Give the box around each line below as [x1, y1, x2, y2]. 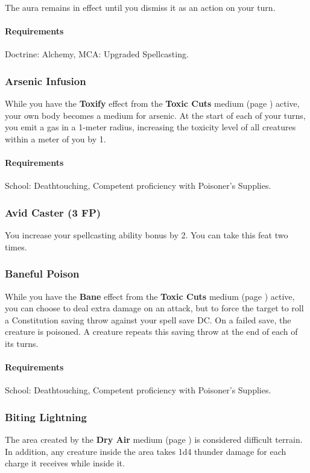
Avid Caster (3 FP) [5, 205, 101, 220]
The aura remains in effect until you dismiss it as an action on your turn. [5, 1, 276, 13]
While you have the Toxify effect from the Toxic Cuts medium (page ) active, [5, 97, 300, 110]
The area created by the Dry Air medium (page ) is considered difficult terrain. [5, 433, 303, 446]
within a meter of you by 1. [5, 132, 106, 145]
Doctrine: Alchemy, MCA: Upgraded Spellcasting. [5, 48, 189, 60]
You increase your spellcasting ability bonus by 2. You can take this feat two [5, 229, 288, 241]
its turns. [5, 337, 39, 349]
